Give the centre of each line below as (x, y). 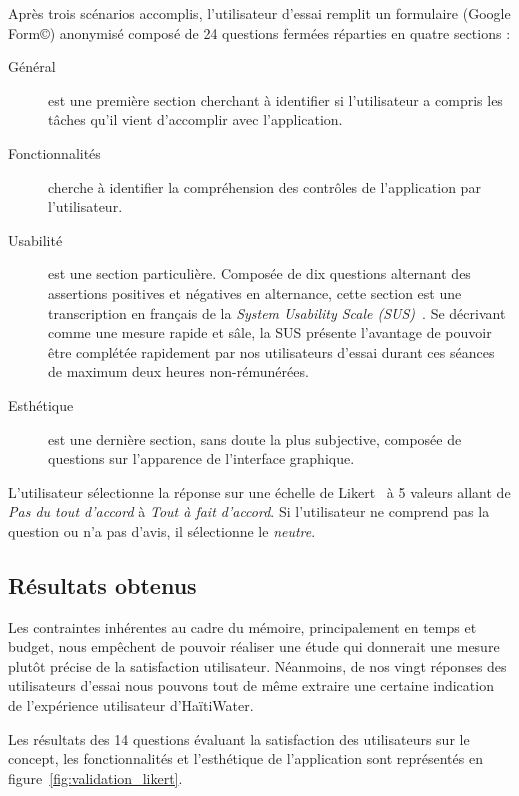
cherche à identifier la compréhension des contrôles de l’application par (264, 186)
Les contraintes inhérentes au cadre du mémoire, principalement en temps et (242, 626)
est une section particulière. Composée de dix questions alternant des (259, 273)
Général (32, 66)
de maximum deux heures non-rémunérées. (178, 371)
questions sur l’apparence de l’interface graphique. (201, 458)
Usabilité (35, 239)
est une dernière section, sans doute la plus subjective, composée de (255, 438)
